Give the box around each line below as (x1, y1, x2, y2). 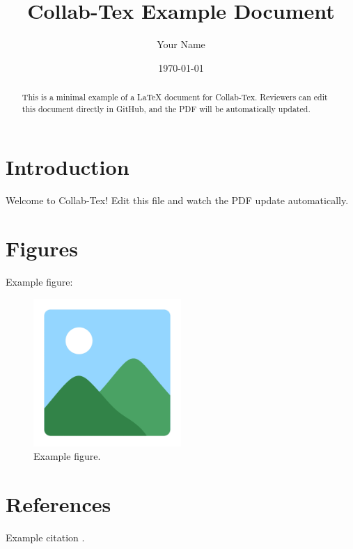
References (6, 490, 111, 518)
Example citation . (6, 529, 85, 544)
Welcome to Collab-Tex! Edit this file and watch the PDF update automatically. (6, 193, 349, 208)
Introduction (6, 153, 130, 181)
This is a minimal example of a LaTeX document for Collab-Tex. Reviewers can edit (22, 91, 328, 103)
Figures (6, 234, 78, 263)
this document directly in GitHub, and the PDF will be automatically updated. (22, 102, 311, 114)
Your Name (157, 37, 205, 52)
